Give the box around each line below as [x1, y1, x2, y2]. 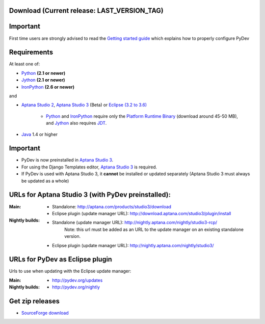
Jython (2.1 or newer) [21, 77, 65, 83]
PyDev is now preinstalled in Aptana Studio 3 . [21, 157, 113, 163]
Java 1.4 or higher [21, 131, 58, 137]
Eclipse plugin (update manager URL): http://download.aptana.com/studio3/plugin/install [52, 210, 232, 216]
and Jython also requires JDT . [46, 120, 107, 126]
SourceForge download [21, 310, 69, 316]
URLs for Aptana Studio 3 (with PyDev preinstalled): [9, 191, 171, 199]
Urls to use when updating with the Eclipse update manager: [9, 268, 132, 274]
